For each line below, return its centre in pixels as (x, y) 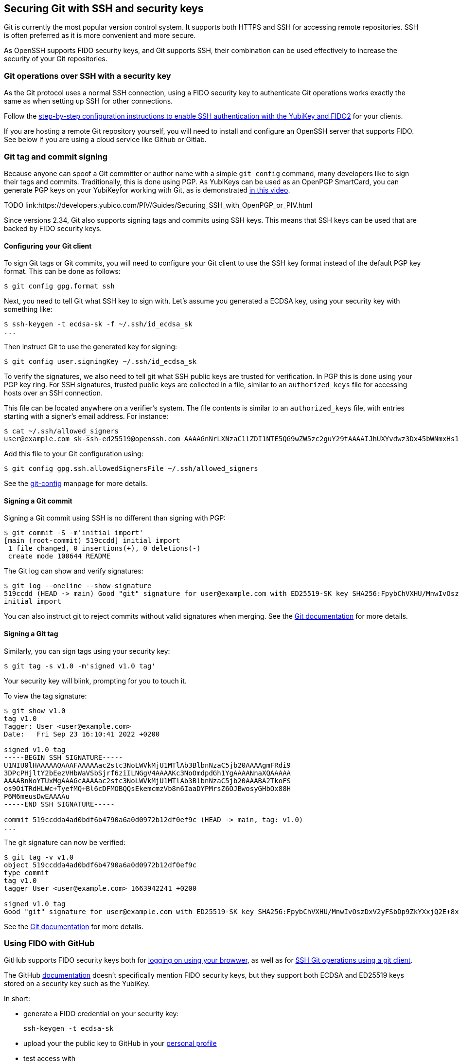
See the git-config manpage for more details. (76, 484)
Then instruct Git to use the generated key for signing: (91, 347)
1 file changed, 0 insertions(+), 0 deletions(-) (104, 548)
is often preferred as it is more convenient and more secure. (100, 36)
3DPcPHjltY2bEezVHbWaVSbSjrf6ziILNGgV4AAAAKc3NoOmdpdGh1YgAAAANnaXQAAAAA (148, 773)
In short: (17, 999)
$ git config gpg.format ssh (59, 286)
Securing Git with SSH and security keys (104, 9)
